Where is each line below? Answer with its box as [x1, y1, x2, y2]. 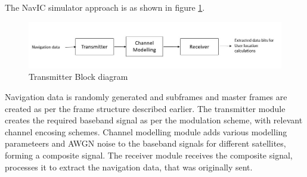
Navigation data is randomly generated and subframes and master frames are [5, 91, 287, 103]
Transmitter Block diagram [29, 70, 128, 83]
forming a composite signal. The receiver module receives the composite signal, [5, 149, 293, 161]
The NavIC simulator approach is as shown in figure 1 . [5, 1, 205, 13]
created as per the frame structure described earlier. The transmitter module [5, 102, 286, 114]
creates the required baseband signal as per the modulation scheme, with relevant [5, 114, 303, 126]
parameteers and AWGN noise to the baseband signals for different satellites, [5, 137, 286, 150]
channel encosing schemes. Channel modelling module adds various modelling [5, 125, 287, 138]
